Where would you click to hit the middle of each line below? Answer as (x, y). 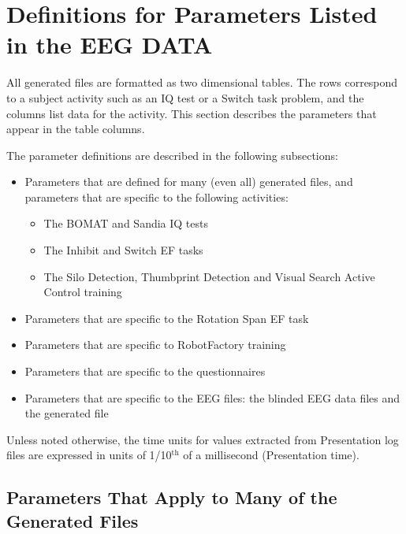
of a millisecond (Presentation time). (271, 455)
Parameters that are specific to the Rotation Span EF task (167, 318)
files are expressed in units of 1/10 (89, 455)
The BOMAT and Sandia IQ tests (126, 223)
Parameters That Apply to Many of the (172, 497)
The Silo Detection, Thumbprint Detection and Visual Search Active (209, 276)
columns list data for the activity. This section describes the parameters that (192, 113)
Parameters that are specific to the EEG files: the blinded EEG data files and (212, 397)
